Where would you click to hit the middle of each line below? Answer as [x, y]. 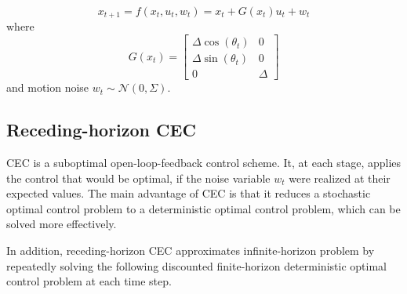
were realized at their [340, 178]
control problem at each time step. [89, 281]
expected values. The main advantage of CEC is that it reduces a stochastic [189, 193]
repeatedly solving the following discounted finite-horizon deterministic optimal [196, 265]
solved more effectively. [62, 224]
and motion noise [48, 87]
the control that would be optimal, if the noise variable [138, 178]
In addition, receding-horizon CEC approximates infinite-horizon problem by [191, 250]
